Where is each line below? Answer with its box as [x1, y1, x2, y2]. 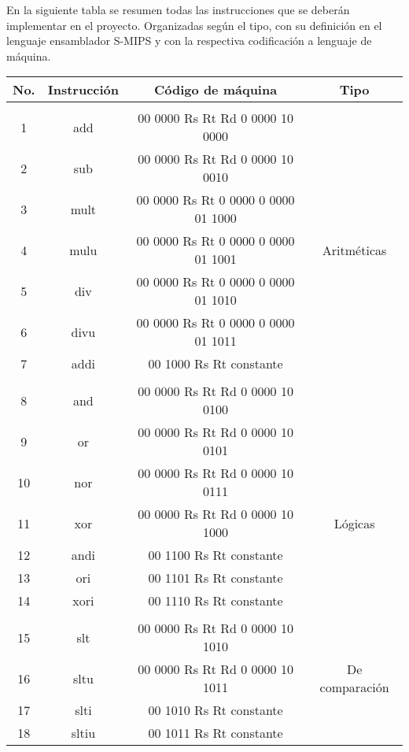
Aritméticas [322, 240, 387, 259]
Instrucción [47, 80, 120, 99]
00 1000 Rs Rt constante [148, 354, 283, 373]
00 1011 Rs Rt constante [148, 724, 283, 743]
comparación [319, 678, 389, 697]
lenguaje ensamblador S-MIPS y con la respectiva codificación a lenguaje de [6, 32, 372, 49]
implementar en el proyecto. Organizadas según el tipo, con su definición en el [6, 17, 382, 33]
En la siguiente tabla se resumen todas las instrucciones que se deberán [6, 2, 350, 17]
